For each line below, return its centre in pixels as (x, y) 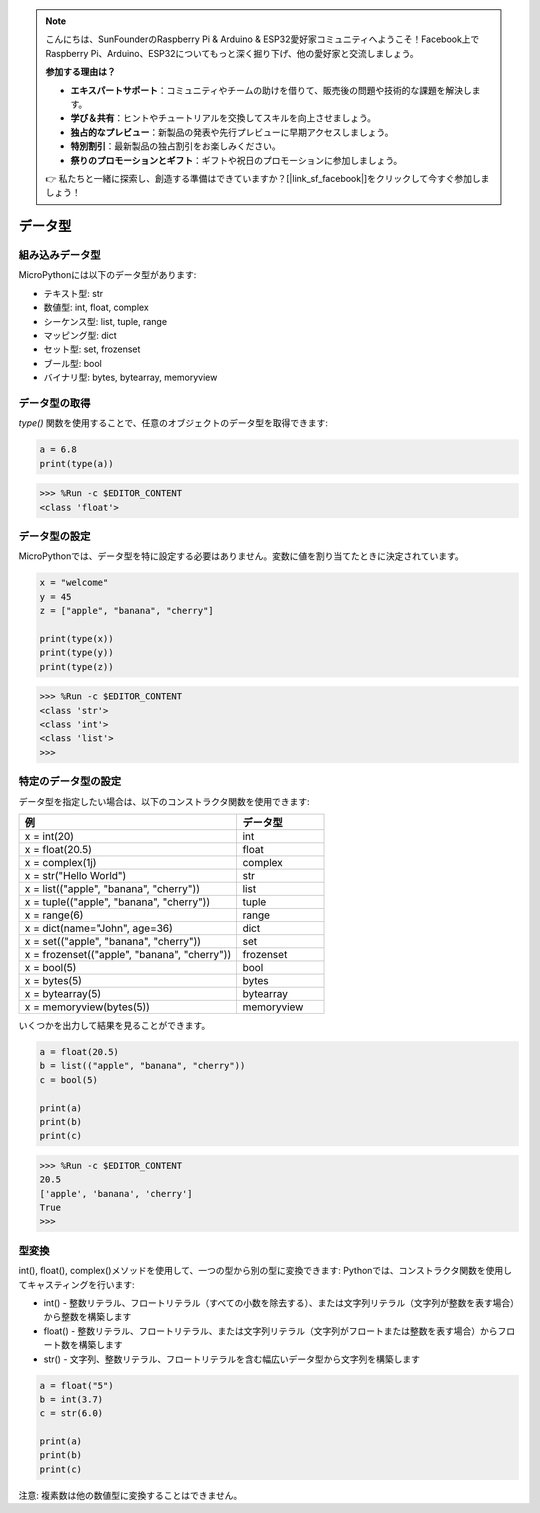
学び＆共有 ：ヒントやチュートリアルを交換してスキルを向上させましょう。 (223, 118)
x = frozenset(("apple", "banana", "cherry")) (128, 954)
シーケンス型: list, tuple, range (105, 321)
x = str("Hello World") (75, 875)
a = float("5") (76, 1385)
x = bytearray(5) (63, 993)
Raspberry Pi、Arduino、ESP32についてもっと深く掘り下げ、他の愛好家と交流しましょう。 (232, 53)
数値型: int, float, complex (96, 307)
